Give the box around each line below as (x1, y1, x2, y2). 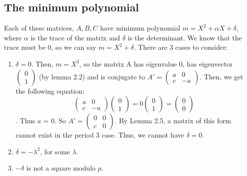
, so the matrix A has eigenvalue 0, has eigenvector (79, 58, 233, 69)
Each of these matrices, (4, 23, 74, 33)
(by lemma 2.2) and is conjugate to (39, 71, 145, 81)
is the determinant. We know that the (128, 32, 242, 42)
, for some (40, 146, 70, 156)
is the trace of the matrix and (31, 32, 120, 42)
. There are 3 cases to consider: (134, 42, 228, 52)
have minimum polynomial (100, 23, 180, 33)
